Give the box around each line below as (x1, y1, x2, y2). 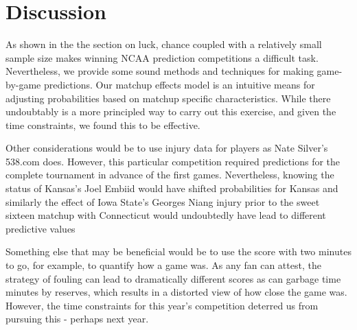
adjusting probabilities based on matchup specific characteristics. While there (5, 91, 331, 105)
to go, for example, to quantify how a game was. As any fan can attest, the (5, 258, 321, 272)
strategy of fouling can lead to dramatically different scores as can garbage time (5, 271, 341, 285)
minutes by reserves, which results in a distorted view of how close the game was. (5, 285, 347, 299)
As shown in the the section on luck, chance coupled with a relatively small (5, 37, 322, 51)
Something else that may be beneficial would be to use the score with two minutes (5, 244, 352, 259)
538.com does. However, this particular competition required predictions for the (5, 154, 341, 168)
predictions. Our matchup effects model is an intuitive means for (43, 77, 315, 91)
